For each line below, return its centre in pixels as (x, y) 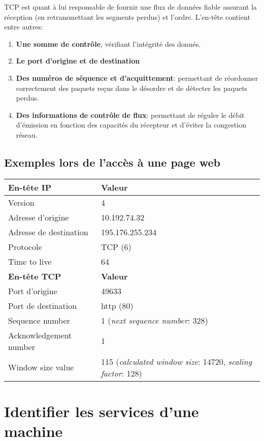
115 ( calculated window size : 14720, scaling (176, 361)
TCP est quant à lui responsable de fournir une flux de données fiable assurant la (130, 7)
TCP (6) (116, 246)
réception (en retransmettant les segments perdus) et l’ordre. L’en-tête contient (127, 17)
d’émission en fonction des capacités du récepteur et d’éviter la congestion (131, 125)
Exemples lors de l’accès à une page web (112, 162)
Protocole (25, 246)
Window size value (41, 367)
